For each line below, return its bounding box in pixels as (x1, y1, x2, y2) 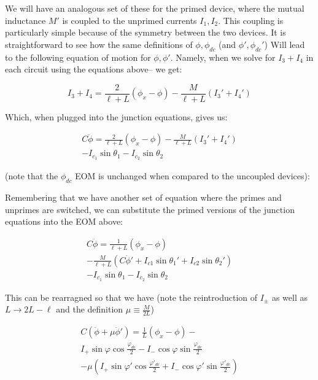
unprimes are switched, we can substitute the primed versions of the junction (5, 203, 295, 215)
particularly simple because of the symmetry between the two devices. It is (5, 26, 286, 39)
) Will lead (264, 37, 305, 50)
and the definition (56, 303, 123, 316)
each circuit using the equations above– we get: (5, 63, 182, 76)
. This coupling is (218, 14, 284, 26)
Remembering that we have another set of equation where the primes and (5, 191, 282, 204)
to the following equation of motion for (5, 50, 151, 63)
